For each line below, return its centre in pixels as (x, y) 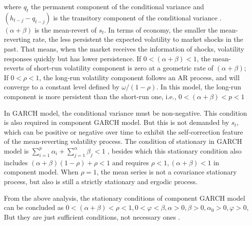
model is (17, 150)
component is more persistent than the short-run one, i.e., (90, 96)
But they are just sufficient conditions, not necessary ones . (92, 216)
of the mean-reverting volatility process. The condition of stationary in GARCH (123, 141)
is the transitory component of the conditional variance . (137, 17)
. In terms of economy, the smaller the (161, 29)
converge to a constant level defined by (62, 87)
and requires (131, 162)
